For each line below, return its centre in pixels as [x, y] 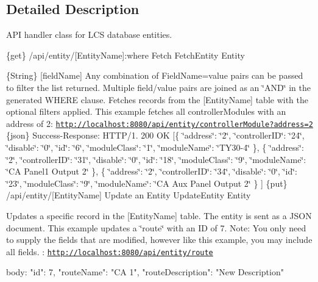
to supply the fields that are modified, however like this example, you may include [159, 240]
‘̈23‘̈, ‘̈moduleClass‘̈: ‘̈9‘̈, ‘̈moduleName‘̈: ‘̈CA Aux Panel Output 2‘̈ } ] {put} [147, 183]
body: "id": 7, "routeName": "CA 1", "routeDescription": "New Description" [145, 272]
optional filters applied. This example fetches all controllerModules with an [146, 111]
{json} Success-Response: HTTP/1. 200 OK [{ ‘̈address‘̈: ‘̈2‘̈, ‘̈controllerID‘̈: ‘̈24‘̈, [155, 135]
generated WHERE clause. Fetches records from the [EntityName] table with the [157, 99]
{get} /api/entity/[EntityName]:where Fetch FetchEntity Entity [125, 55]
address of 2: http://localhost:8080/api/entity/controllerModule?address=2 [160, 123]
